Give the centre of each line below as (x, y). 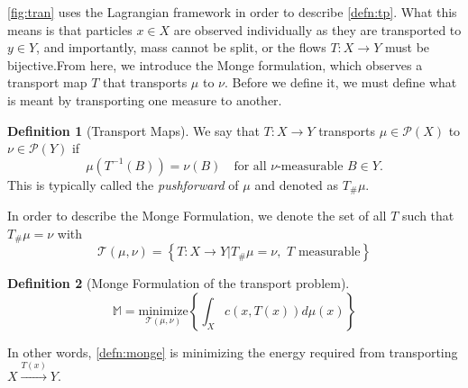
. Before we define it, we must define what (341, 82)
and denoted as (297, 184)
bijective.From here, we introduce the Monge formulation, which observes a (215, 64)
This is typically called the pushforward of (123, 184)
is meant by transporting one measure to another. (145, 99)
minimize (163, 311)
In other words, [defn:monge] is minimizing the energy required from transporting (233, 352)
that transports (145, 82)
